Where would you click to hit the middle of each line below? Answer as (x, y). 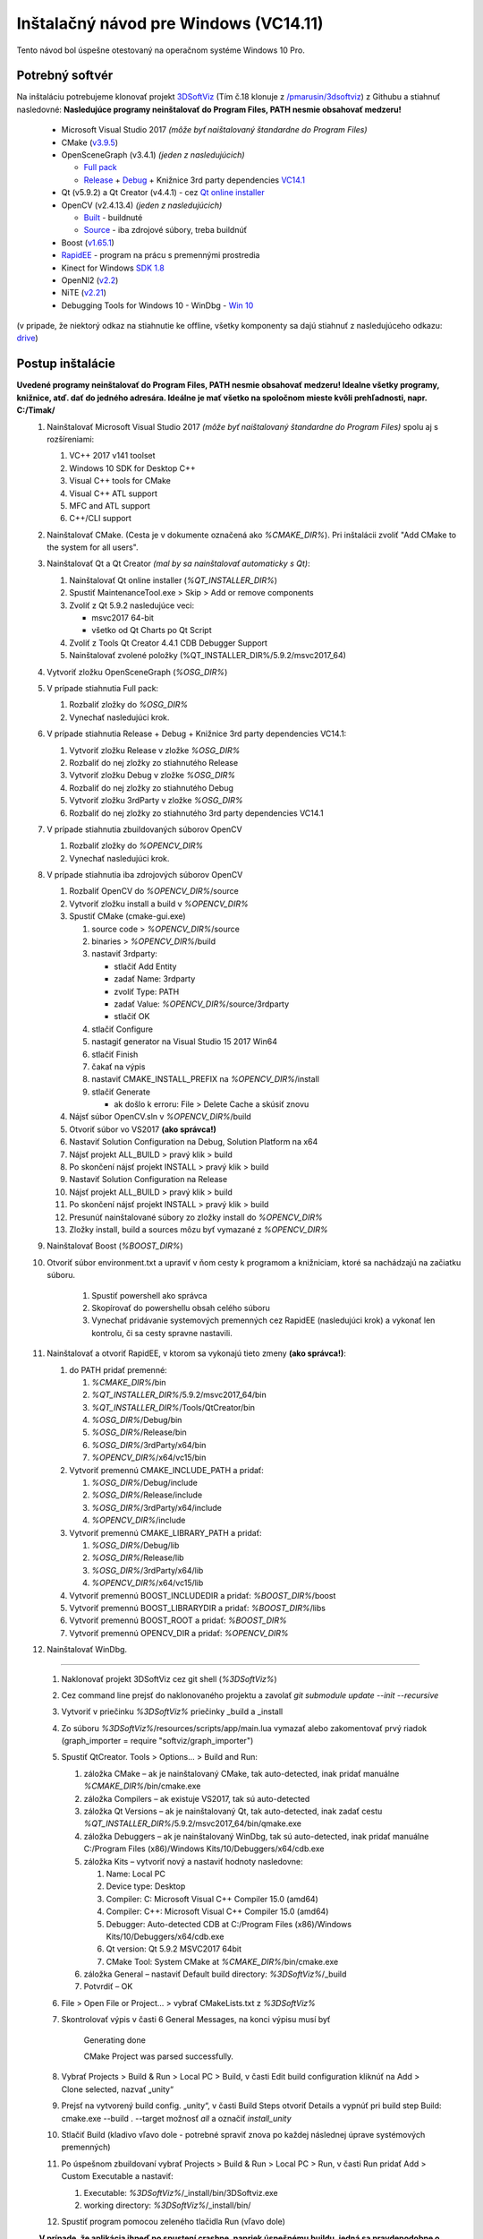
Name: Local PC (136, 1874)
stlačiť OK (132, 1017)
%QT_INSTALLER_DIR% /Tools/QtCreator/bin (173, 1407)
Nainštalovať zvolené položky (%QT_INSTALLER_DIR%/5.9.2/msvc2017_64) (208, 656)
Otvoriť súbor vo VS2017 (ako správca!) (143, 1129)
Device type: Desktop (146, 1886)
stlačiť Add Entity (145, 966)
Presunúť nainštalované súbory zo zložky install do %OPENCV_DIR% (196, 1217)
